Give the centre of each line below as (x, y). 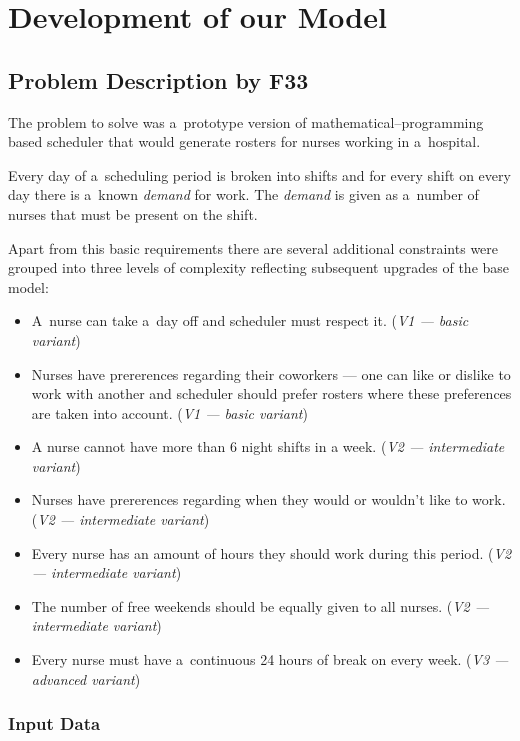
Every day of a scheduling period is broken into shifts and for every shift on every (259, 174)
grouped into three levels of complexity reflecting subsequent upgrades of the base (259, 267)
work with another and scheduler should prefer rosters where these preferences (271, 393)
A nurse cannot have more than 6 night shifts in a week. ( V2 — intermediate (268, 446)
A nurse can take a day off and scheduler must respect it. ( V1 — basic (250, 320)
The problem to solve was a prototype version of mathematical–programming (246, 121)
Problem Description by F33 (158, 79)
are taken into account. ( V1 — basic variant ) (169, 412)
